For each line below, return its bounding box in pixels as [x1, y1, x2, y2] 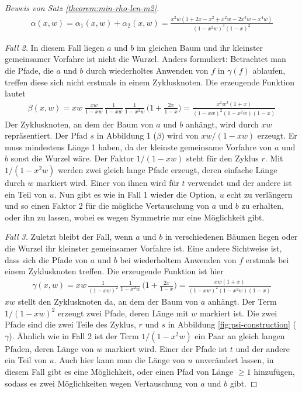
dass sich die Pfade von [5, 253, 88, 266]
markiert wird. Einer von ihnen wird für [36, 176, 179, 188]
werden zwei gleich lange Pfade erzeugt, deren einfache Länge [57, 163, 277, 175]
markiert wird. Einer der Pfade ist [105, 342, 227, 354]
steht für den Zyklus [186, 152, 259, 164]
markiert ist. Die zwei [200, 306, 277, 319]
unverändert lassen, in [195, 354, 274, 366]
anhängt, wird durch [185, 118, 259, 130]
